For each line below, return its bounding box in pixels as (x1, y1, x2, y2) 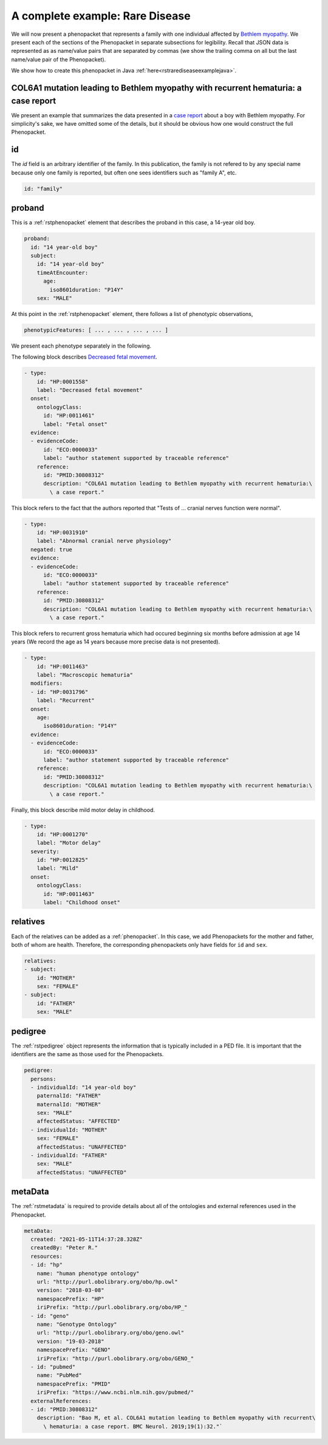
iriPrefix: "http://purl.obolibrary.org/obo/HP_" (36, 1304, 188, 1311)
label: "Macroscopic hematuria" (36, 671, 134, 679)
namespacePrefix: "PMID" (36, 1380, 111, 1387)
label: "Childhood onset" (43, 899, 121, 906)
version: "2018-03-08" (36, 1287, 104, 1294)
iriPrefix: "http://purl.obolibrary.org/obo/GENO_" (36, 1355, 194, 1362)
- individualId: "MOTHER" (30, 1126, 108, 1133)
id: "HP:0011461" (43, 412, 95, 419)
